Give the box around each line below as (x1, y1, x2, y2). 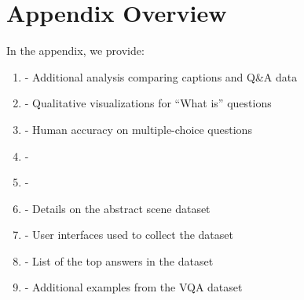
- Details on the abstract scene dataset (24, 200, 211, 216)
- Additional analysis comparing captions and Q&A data (24, 68, 298, 85)
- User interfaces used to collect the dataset (24, 226, 233, 243)
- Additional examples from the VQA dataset (24, 279, 243, 295)
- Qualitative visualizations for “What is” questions (24, 95, 272, 111)
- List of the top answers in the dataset (24, 252, 214, 269)
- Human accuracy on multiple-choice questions (24, 121, 252, 137)
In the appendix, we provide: (6, 42, 145, 59)
